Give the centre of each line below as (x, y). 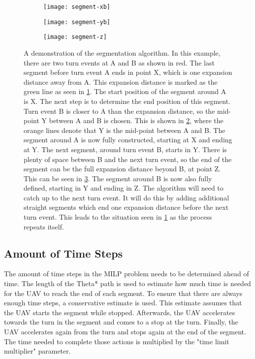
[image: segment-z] (75, 37)
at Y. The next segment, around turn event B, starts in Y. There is (125, 149)
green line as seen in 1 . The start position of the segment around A (125, 91)
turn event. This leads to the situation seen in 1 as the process (118, 217)
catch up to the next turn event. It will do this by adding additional (127, 197)
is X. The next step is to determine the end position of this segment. (127, 101)
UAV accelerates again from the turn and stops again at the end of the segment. (125, 332)
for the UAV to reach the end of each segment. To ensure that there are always (123, 293)
